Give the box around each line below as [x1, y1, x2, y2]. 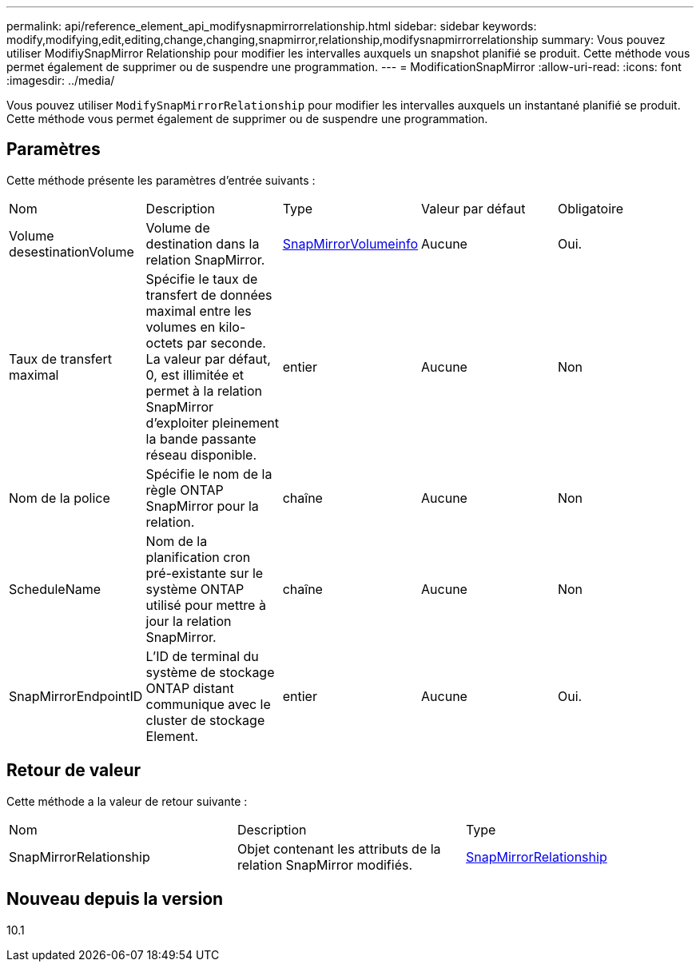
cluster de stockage [145, 711, 265, 728]
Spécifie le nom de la [145, 465, 272, 482]
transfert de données [145, 286, 272, 303]
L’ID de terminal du [145, 647, 259, 664]
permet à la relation [145, 382, 262, 399]
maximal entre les [145, 302, 252, 319]
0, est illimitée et [145, 366, 245, 383]
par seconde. [186, 334, 266, 351]
